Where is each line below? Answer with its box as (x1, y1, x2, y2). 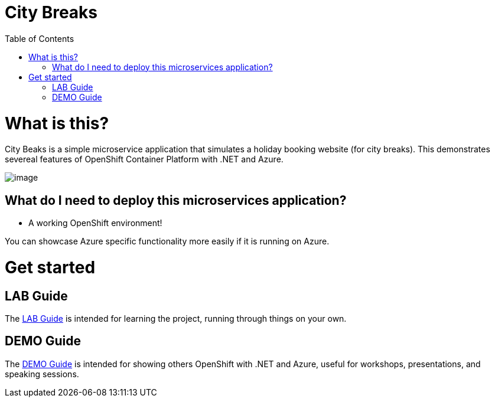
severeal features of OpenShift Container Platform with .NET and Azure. (5, 154, 284, 165)
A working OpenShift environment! (28, 218, 162, 228)
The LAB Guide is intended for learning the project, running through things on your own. (5, 313, 347, 324)
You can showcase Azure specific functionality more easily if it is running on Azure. (5, 236, 330, 247)
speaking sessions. (5, 368, 79, 379)
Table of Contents (5, 33, 74, 44)
